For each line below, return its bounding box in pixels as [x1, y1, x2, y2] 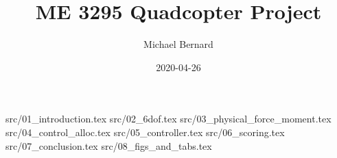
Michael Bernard [143, 37, 213, 51]
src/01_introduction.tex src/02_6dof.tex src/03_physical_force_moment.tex [5, 111, 332, 126]
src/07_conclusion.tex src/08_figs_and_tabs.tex [5, 138, 212, 153]
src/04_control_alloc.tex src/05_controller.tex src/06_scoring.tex [5, 124, 285, 139]
